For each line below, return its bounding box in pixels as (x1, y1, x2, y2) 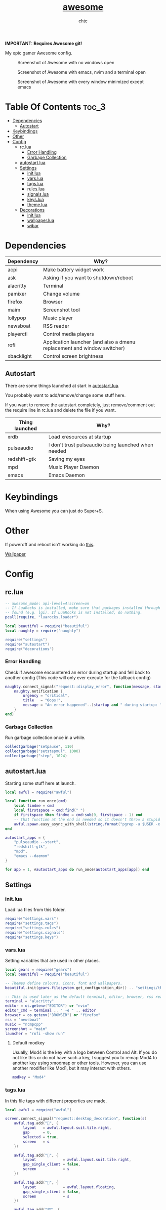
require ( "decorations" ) (5, 647, 54, 651)
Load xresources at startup (48, 433, 111, 440)
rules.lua (27, 186, 45, 192)
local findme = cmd (14, 803, 54, 808)
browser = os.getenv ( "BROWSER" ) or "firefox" (5, 1013, 100, 1018)
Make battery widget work (43, 266, 104, 273)
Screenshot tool (43, 306, 80, 313)
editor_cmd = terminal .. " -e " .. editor (5, 1008, 96, 1013)
